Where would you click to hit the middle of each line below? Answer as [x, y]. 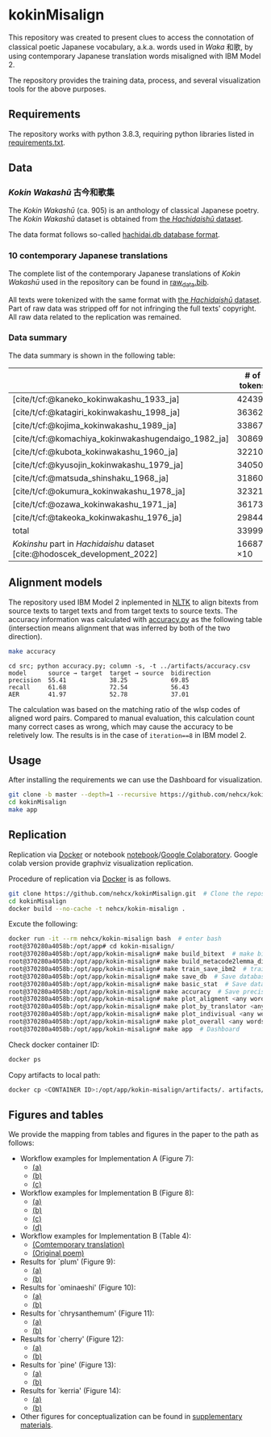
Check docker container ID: [54, 1045]
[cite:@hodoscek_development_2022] [85, 553]
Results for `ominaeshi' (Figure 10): [78, 1287]
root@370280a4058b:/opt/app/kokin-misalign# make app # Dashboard [124, 1029]
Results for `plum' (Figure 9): [67, 1262]
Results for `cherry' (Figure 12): [72, 1339]
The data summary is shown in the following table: [92, 355]
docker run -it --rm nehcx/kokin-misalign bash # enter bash [115, 939]
